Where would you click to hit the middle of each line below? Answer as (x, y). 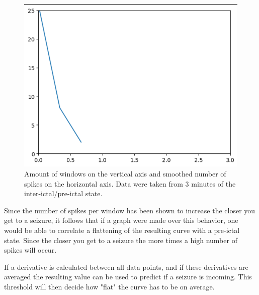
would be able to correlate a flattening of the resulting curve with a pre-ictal (122, 230)
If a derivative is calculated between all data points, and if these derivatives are (126, 267)
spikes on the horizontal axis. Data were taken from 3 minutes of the (130, 183)
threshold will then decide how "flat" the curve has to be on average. (109, 286)
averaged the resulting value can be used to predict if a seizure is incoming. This (128, 277)
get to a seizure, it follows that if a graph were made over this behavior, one (121, 220)
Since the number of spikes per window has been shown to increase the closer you (130, 210)
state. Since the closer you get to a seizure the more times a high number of (121, 240)
